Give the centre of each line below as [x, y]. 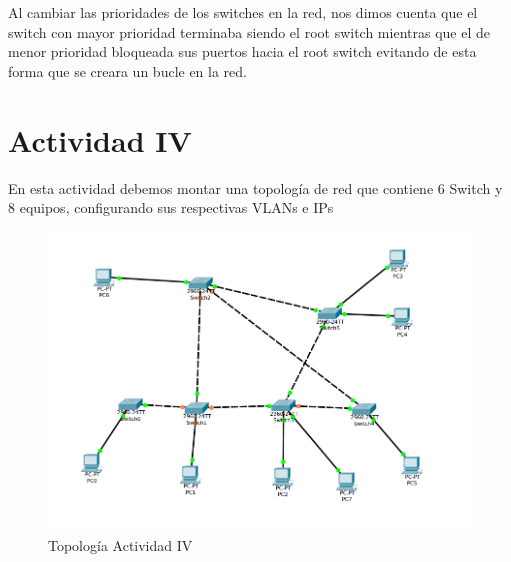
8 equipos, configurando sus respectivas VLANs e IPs [171, 207]
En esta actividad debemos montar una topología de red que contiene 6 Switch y [255, 187]
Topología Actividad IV [120, 544]
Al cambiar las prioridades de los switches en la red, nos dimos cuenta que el [243, 12]
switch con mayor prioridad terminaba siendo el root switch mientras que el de [249, 31]
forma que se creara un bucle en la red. [127, 70]
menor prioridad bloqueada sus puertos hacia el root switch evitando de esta [242, 51]
